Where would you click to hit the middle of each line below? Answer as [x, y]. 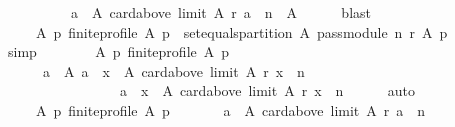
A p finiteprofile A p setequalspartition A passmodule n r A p [241, 31]
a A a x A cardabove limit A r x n [173, 70]
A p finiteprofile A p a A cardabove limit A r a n [230, 109]
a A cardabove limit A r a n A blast [221, 12]
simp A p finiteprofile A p [118, 51]
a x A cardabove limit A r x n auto [267, 90]
